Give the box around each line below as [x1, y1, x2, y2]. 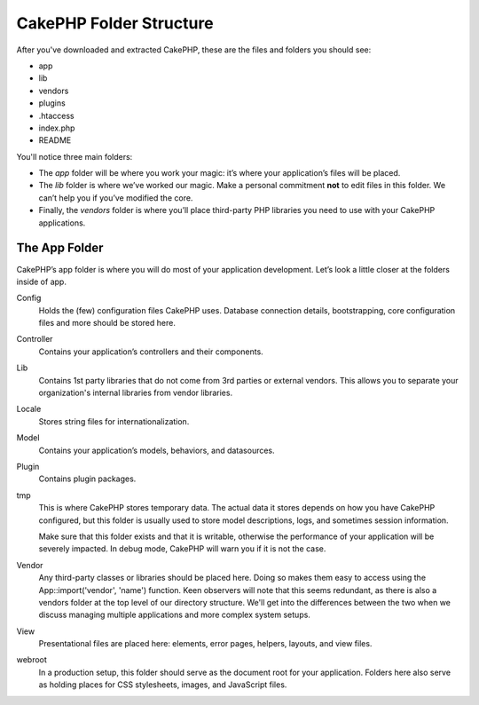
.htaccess [38, 110, 75, 121]
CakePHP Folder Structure [16, 13, 214, 33]
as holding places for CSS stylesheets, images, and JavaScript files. [38, 679, 287, 690]
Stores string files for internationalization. [38, 416, 190, 426]
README [38, 135, 72, 146]
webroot [16, 654, 48, 665]
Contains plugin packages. [38, 473, 137, 484]
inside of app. [16, 276, 67, 287]
